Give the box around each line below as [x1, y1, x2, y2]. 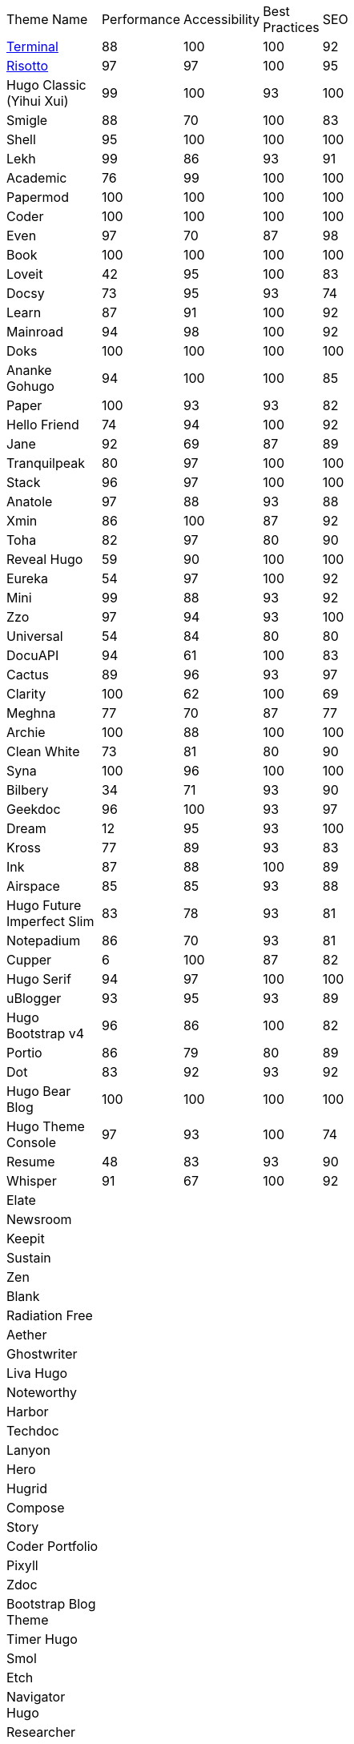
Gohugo [6, 378, 54, 394]
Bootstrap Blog [6, 1596, 96, 1612]
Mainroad [6, 324, 64, 340]
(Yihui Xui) [6, 93, 69, 109]
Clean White [6, 743, 80, 759]
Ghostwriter [6, 1346, 78, 1362]
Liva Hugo [6, 1365, 68, 1381]
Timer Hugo [6, 1631, 78, 1647]
